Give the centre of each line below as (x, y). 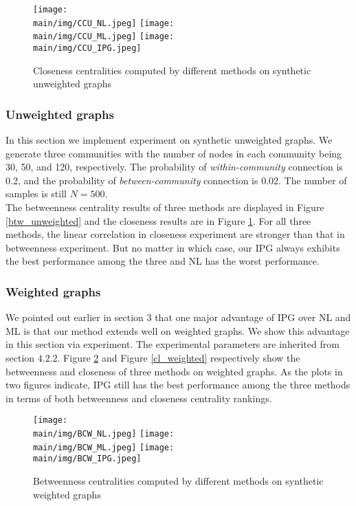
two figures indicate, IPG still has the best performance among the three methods (178, 385)
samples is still (36, 194)
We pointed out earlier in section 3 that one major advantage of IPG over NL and (178, 317)
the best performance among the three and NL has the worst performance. (163, 261)
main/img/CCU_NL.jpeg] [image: (104, 23)
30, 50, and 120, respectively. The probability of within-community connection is (174, 167)
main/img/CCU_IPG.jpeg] (87, 48)
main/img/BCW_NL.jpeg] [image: (104, 434)
